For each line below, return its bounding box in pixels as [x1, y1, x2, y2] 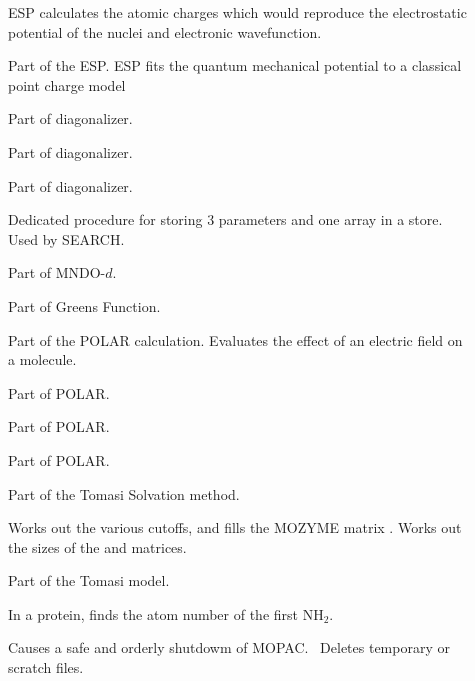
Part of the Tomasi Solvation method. [8, 483, 240, 504]
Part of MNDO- [8, 262, 106, 283]
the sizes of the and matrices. [8, 536, 187, 557]
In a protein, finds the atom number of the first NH [8, 603, 324, 624]
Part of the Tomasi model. [8, 570, 170, 591]
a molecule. [8, 349, 77, 370]
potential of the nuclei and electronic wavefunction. [8, 21, 322, 42]
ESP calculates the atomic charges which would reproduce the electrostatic [8, 2, 467, 22]
